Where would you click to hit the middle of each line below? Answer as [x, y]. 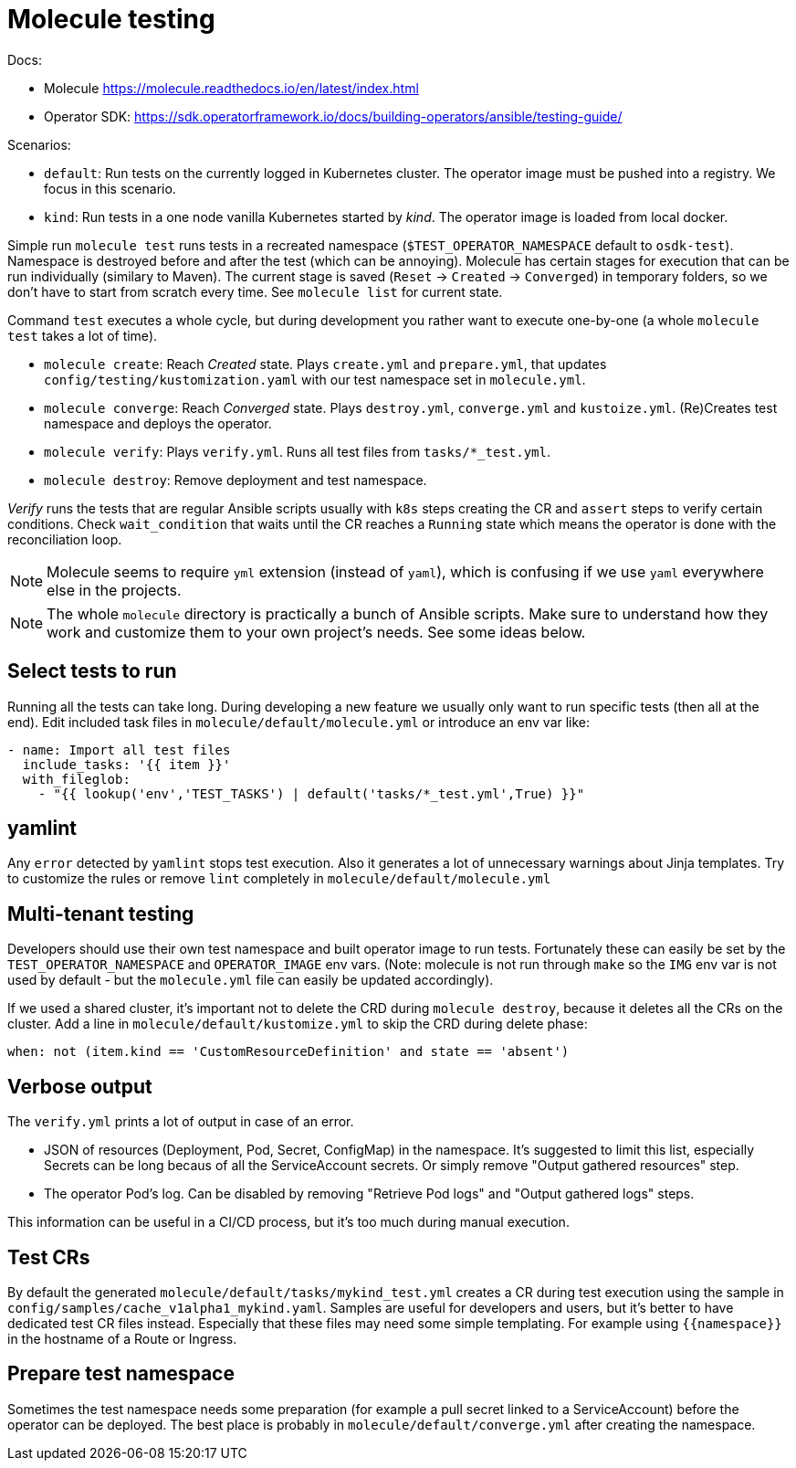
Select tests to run [92, 671]
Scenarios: [39, 144]
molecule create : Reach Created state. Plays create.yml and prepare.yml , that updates [325, 364]
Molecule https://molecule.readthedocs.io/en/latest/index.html [231, 88]
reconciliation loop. [65, 539]
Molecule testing [111, 19]
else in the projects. [114, 590]
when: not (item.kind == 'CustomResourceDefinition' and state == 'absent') [288, 1052]
